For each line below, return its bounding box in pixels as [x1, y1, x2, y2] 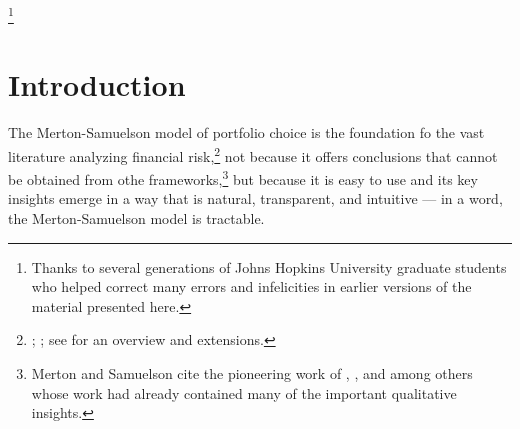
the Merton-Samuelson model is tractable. [8, 208, 265, 229]
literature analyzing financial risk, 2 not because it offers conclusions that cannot [8, 142, 498, 166]
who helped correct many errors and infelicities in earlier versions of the [31, 276, 472, 297]
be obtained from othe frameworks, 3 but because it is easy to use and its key [8, 166, 478, 189]
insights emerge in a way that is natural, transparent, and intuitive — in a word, [8, 188, 503, 209]
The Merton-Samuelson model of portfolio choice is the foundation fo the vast [8, 122, 485, 143]
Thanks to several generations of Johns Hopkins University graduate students [31, 256, 507, 277]
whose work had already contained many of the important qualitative [31, 382, 457, 403]
